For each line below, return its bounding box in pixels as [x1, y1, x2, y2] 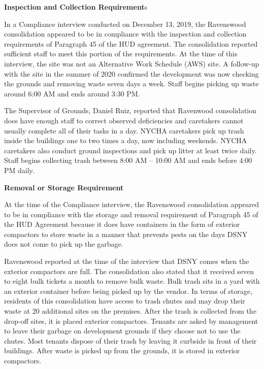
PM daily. [4, 164, 35, 175]
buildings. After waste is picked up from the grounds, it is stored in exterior [4, 345, 240, 356]
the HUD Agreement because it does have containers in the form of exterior [4, 219, 240, 229]
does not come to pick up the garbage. [4, 239, 123, 249]
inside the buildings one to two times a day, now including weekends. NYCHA [4, 135, 247, 146]
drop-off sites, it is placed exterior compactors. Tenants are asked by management [4, 315, 258, 326]
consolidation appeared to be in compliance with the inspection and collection [4, 28, 247, 39]
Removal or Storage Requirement [4, 182, 124, 192]
